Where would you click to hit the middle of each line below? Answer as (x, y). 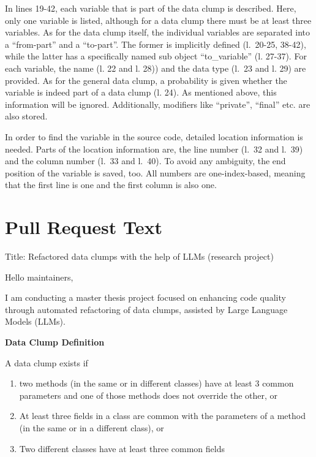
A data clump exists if (47, 362)
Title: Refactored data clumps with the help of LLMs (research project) (139, 256)
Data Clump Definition (55, 342)
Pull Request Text (84, 227)
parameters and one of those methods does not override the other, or (149, 395)
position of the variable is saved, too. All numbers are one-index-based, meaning (155, 172)
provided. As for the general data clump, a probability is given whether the (146, 80)
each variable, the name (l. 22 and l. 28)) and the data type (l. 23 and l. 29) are (156, 68)
